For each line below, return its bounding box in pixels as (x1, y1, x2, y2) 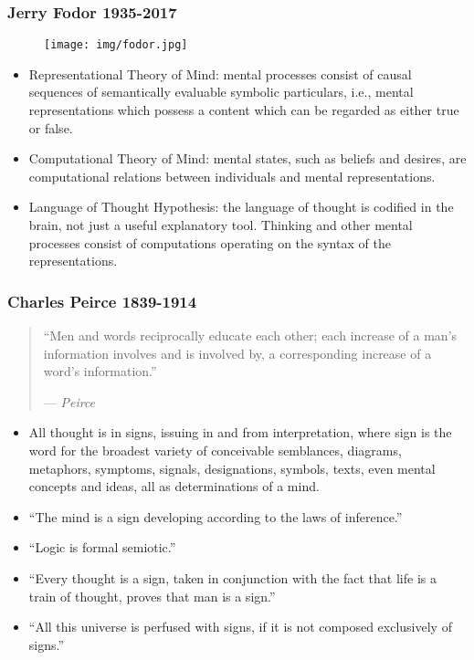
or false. (28, 118, 73, 137)
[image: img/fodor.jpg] (44, 38, 188, 52)
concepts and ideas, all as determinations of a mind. (28, 477, 320, 496)
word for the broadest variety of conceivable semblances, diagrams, (28, 441, 402, 459)
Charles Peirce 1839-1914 (7, 289, 197, 312)
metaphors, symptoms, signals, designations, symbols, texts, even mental (28, 458, 436, 477)
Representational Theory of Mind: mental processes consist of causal (28, 64, 412, 83)
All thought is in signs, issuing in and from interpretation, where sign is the (28, 423, 452, 442)
